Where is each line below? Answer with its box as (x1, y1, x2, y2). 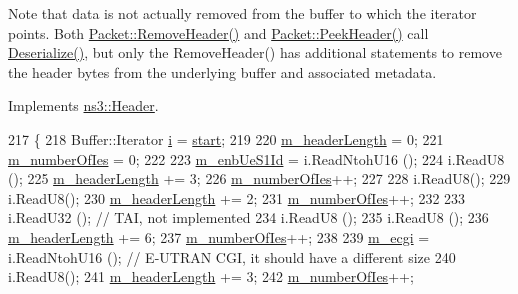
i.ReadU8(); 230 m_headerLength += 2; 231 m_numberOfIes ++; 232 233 (8, 187, 466, 208)
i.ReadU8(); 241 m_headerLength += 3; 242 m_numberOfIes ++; (8, 266, 414, 287)
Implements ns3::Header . (8, 95, 159, 116)
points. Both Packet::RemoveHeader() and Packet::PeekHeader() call (8, 22, 429, 43)
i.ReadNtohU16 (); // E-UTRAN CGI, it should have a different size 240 (8, 246, 456, 267)
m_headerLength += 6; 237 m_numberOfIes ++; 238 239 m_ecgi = (8, 226, 430, 247)
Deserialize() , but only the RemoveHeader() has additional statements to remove (8, 42, 502, 63)
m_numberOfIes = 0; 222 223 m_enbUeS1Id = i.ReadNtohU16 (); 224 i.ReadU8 (8, 148, 505, 169)
